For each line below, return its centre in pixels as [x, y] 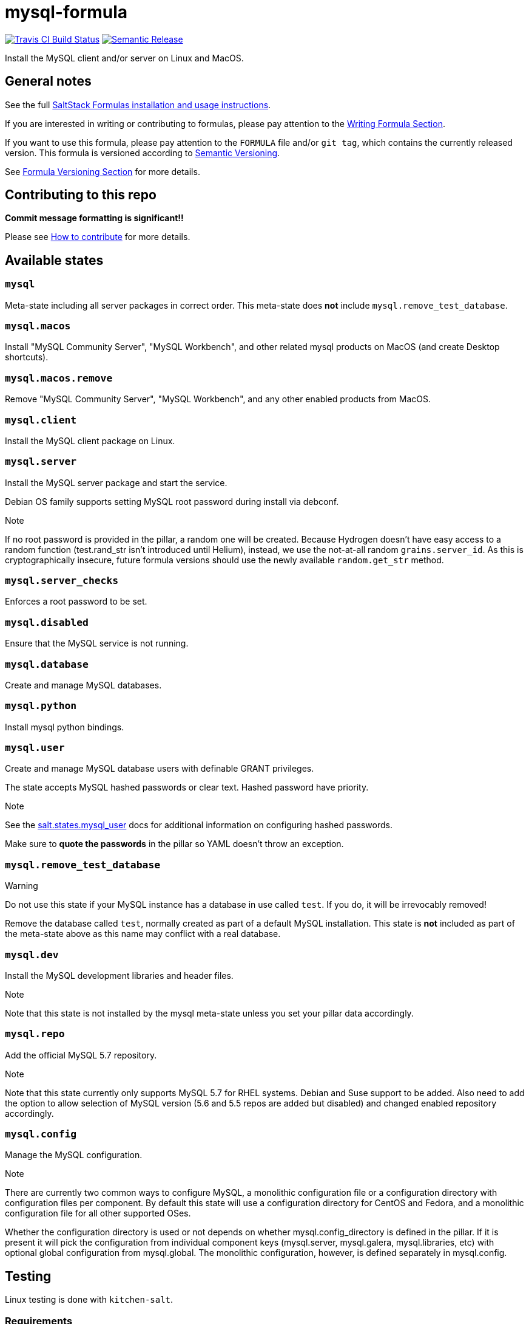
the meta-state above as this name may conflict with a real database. [143, 934]
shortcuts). [27, 357]
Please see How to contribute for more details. [98, 237]
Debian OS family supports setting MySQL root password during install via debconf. [172, 501]
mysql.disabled [47, 622]
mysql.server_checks [62, 581]
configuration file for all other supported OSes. [98, 1213]
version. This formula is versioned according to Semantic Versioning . [143, 153]
